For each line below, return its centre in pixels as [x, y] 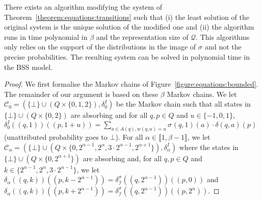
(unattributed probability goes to [56, 137]
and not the [223, 47]
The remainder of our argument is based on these [81, 94]
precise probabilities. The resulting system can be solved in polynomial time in [127, 56]
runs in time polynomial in [46, 36]
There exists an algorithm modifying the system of [83, 7]
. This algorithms [223, 36]
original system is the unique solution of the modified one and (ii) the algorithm [129, 27]
